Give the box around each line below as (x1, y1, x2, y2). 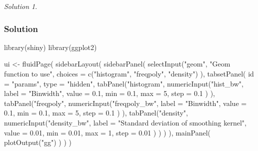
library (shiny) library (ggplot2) (4, 41, 97, 52)
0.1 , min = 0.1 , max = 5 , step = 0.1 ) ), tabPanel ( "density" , (4, 107, 188, 118)
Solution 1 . (4, 1, 37, 11)
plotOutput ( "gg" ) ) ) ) (4, 137, 71, 147)
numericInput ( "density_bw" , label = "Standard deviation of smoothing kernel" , (4, 117, 246, 127)
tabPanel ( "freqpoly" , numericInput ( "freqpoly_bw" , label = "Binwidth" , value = (4, 97, 247, 108)
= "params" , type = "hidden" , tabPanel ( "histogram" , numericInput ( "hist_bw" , (4, 78, 243, 88)
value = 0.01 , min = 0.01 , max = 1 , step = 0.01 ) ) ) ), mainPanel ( (4, 127, 211, 137)
